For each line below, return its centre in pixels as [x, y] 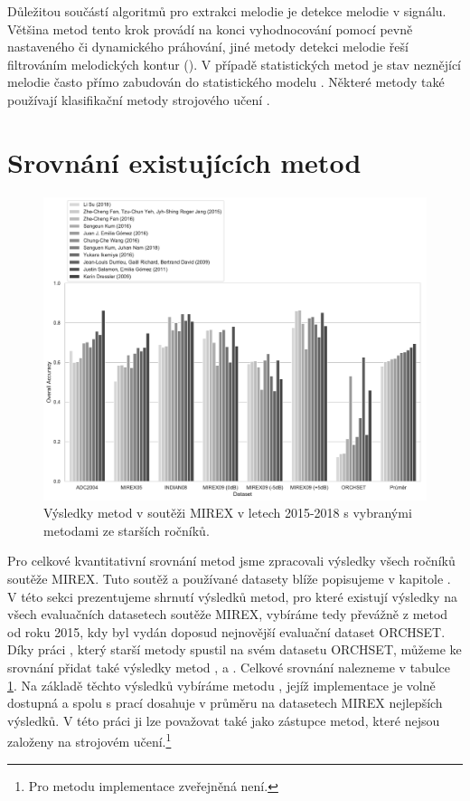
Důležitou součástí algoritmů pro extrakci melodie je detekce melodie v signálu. [227, 11]
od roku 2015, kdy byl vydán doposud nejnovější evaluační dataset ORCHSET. [226, 631]
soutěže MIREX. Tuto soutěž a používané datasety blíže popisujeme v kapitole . [229, 579]
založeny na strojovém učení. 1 [89, 740]
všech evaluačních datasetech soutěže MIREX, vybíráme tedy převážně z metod [228, 614]
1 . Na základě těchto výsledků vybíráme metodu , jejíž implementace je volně [221, 685]
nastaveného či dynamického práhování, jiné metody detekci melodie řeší [208, 47]
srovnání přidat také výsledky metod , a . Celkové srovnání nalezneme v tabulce [229, 667]
